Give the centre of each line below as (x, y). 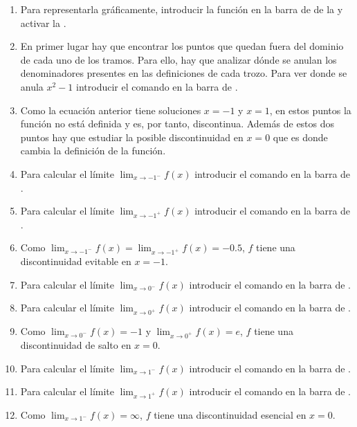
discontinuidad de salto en (76, 344)
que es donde (300, 137)
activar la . (43, 22)
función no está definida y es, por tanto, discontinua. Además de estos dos (177, 124)
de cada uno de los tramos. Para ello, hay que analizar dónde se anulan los (178, 59)
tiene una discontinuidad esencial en (230, 414)
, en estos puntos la (310, 110)
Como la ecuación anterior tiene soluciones (111, 110)
